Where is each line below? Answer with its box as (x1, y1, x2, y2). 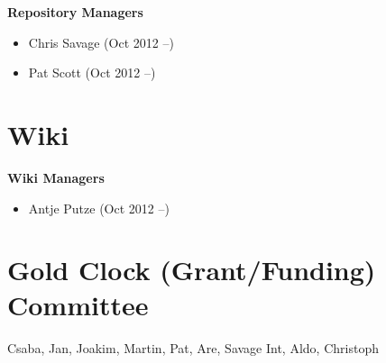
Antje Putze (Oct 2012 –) (28, 198, 170, 217)
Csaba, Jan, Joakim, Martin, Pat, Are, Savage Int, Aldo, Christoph (7, 339, 379, 358)
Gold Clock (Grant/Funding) (7, 251, 376, 288)
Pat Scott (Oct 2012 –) (28, 63, 156, 82)
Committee (7, 286, 149, 323)
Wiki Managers (7, 168, 105, 186)
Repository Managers (7, 3, 143, 21)
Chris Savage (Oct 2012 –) (28, 32, 174, 51)
